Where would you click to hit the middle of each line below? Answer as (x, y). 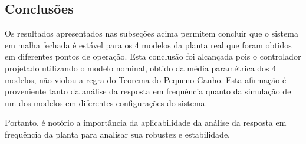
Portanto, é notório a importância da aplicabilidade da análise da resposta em (146, 122)
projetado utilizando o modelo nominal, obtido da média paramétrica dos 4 (141, 68)
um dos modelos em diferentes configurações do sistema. (106, 102)
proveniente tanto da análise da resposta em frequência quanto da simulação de (148, 91)
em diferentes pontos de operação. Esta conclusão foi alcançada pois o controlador (153, 56)
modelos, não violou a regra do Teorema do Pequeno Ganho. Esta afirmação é (146, 79)
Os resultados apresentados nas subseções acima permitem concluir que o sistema (152, 33)
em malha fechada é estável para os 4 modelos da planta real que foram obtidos (148, 45)
